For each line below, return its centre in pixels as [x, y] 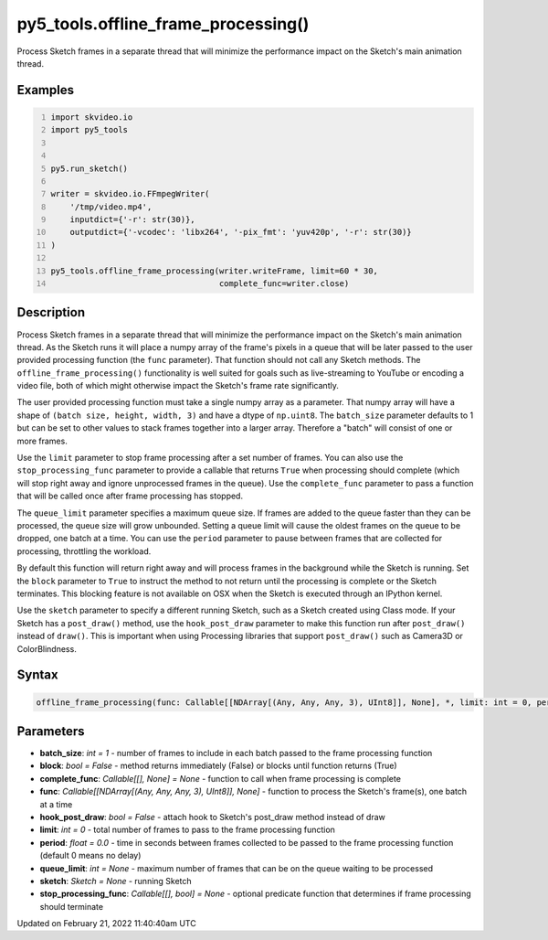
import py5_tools [89, 130]
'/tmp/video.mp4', [111, 207]
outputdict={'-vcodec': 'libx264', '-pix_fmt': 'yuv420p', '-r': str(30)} [241, 232]
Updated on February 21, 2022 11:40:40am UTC [106, 924]
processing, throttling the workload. [84, 551]
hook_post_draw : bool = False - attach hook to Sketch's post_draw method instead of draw [212, 817]
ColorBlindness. [47, 648]
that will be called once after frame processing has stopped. [130, 496]
